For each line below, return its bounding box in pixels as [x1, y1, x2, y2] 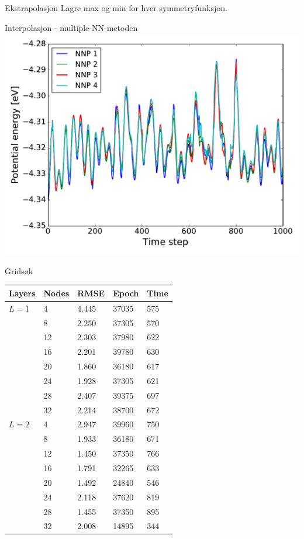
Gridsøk [5, 264, 33, 277]
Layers [9, 286, 36, 299]
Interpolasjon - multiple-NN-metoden [5, 21, 138, 33]
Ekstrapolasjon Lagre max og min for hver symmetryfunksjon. [5, 2, 227, 13]
